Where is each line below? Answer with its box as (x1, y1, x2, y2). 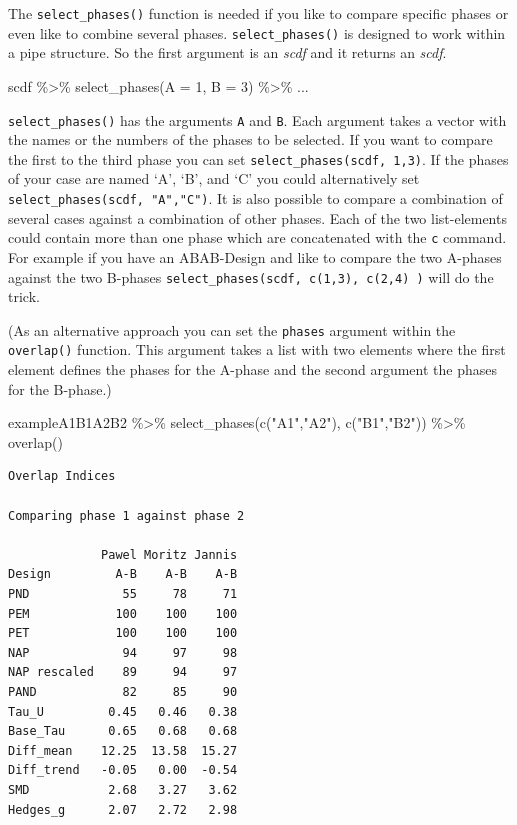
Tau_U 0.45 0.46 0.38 (8, 704, 238, 719)
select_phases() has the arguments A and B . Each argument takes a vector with (8, 109, 507, 130)
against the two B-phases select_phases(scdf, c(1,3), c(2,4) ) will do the (8, 266, 494, 287)
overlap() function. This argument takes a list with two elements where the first (8, 339, 506, 360)
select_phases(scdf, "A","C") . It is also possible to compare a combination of (8, 188, 503, 208)
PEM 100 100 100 (8, 606, 238, 621)
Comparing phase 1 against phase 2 (8, 508, 245, 523)
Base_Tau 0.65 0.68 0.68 (8, 724, 238, 739)
